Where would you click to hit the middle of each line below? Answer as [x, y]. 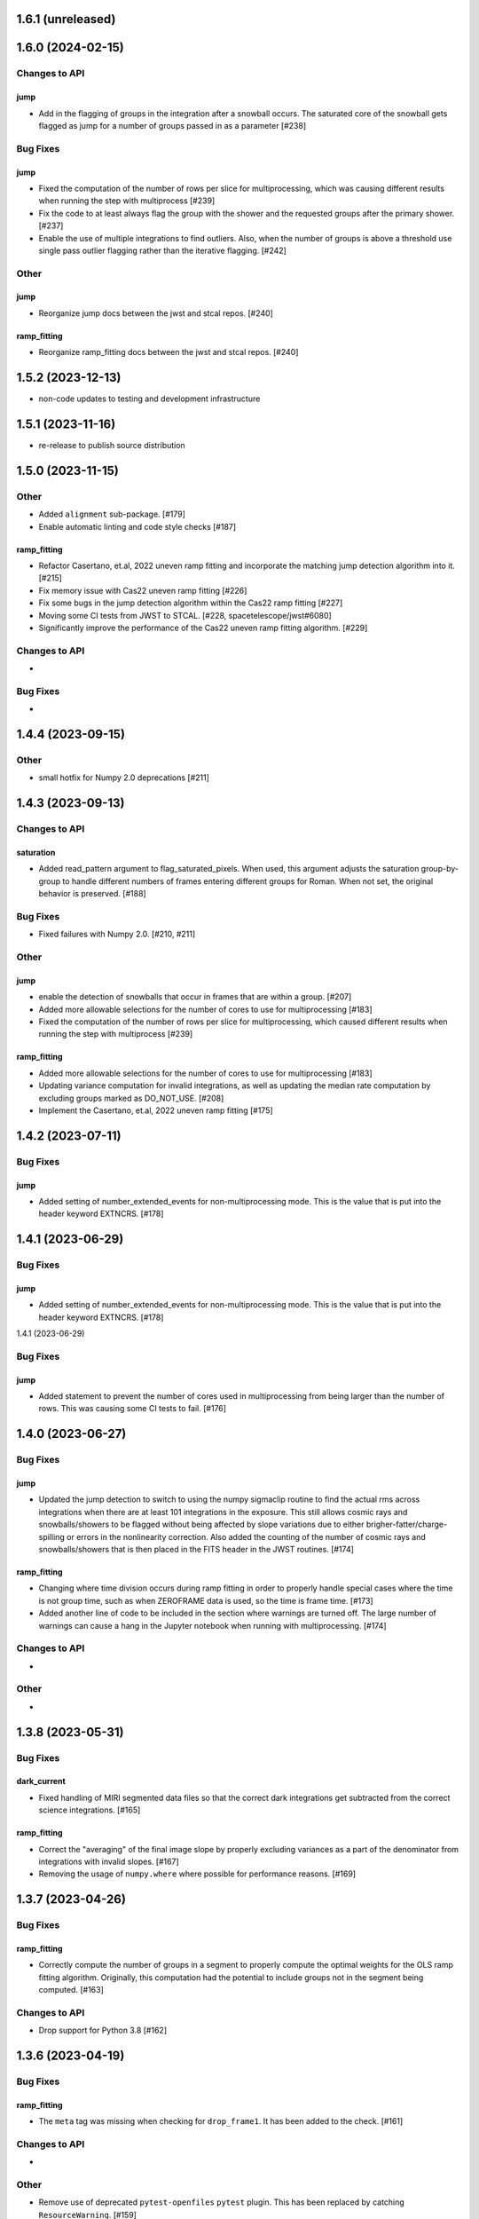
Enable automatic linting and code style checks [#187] [137, 526]
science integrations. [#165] [90, 1810]
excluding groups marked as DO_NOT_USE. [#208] [131, 1098]
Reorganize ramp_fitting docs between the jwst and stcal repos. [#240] [169, 352]
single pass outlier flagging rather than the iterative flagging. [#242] [163, 250]
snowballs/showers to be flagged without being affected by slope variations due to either [201, 1524]
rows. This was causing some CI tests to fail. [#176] [132, 1409]
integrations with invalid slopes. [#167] [109, 1861]
